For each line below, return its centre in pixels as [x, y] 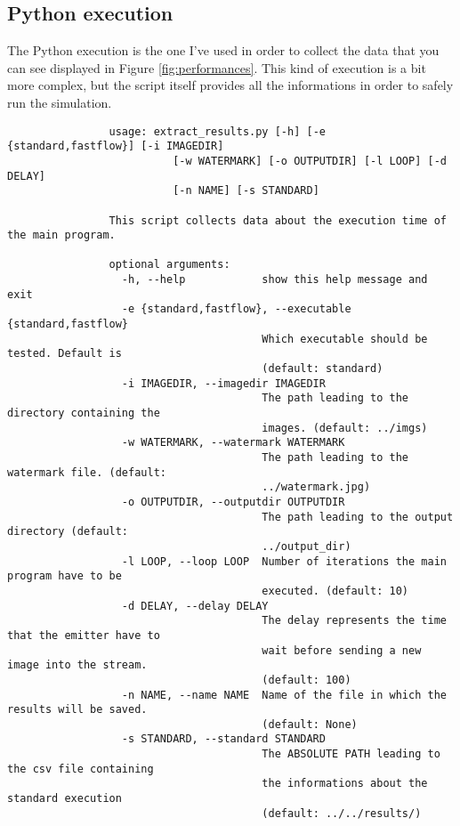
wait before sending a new [342, 650]
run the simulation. [60, 102]
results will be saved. [77, 710]
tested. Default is [65, 354]
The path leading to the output [358, 517]
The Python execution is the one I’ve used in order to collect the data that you [223, 50]
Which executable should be [345, 339]
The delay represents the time [354, 621]
